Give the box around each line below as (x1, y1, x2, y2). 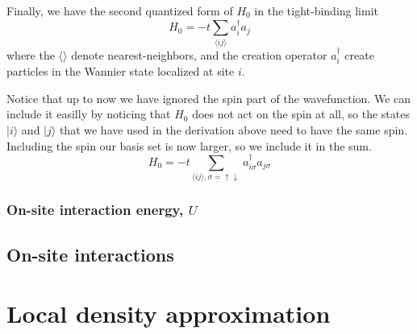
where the (6, 46, 55, 63)
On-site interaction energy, (6, 200, 184, 220)
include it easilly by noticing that (6, 105, 171, 122)
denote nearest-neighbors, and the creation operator (71, 46, 327, 63)
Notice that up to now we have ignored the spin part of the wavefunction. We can (6, 89, 411, 106)
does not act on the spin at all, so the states (192, 105, 410, 122)
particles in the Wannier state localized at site (6, 63, 235, 80)
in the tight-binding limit (254, 2, 379, 19)
